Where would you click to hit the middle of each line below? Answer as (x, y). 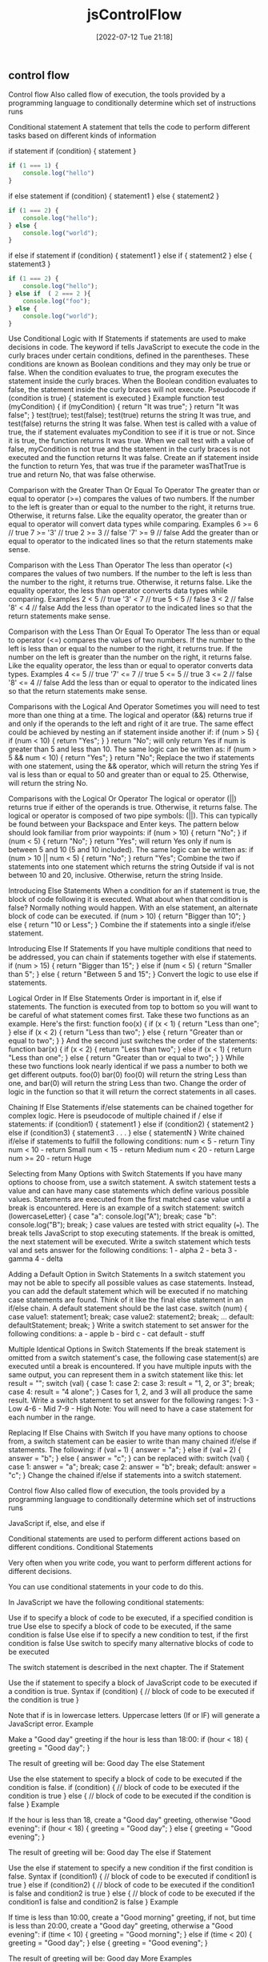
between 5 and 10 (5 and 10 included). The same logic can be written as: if (131, 850)
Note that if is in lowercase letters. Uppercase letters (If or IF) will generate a (134, 1716)
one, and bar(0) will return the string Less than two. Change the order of (127, 1083)
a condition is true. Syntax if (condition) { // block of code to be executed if (132, 1692)
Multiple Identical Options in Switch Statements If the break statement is (127, 1349)
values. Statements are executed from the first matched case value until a (130, 1199)
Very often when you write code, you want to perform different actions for (130, 1563)
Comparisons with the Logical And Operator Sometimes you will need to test (134, 707)
